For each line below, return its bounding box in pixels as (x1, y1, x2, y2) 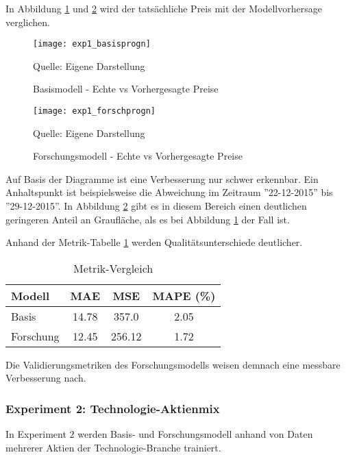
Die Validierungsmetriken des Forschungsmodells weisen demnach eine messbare (5, 357, 341, 371)
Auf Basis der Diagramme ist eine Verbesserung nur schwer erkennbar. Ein (5, 171, 319, 186)
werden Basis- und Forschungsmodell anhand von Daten (77, 427, 313, 441)
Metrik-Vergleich (73, 260, 153, 276)
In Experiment (5, 427, 66, 441)
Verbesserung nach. (5, 371, 86, 385)
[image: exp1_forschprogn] (33, 106, 156, 116)
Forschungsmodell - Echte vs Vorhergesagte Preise (33, 149, 243, 163)
